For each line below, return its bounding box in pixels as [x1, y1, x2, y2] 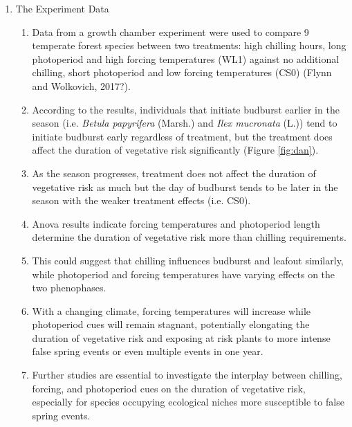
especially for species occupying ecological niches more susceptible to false [32, 394, 344, 409]
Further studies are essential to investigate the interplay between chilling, [32, 367, 342, 382]
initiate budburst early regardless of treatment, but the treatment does [32, 129, 333, 143]
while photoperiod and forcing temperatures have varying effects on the [32, 266, 335, 281]
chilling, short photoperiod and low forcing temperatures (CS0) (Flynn [32, 65, 332, 80]
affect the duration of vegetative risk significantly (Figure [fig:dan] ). [32, 143, 319, 157]
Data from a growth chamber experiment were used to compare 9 [32, 24, 309, 39]
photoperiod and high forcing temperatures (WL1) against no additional [32, 51, 340, 66]
